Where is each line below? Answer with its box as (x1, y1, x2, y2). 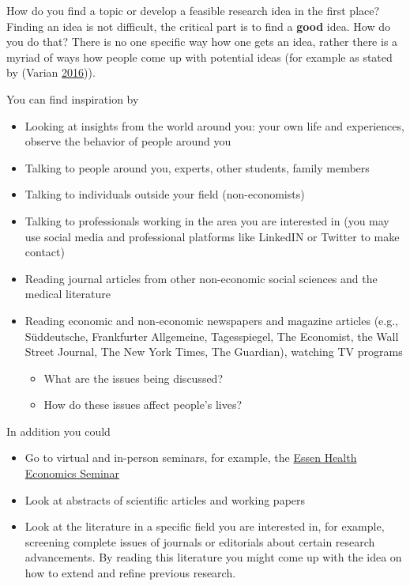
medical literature (24, 285, 111, 302)
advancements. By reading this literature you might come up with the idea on (24, 549, 402, 565)
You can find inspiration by (6, 90, 139, 107)
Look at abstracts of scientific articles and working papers (24, 491, 306, 508)
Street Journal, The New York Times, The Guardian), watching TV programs (24, 343, 403, 360)
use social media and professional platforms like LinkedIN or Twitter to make (24, 228, 400, 244)
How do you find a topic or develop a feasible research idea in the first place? (6, 2, 380, 18)
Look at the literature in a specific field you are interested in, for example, (24, 518, 385, 535)
